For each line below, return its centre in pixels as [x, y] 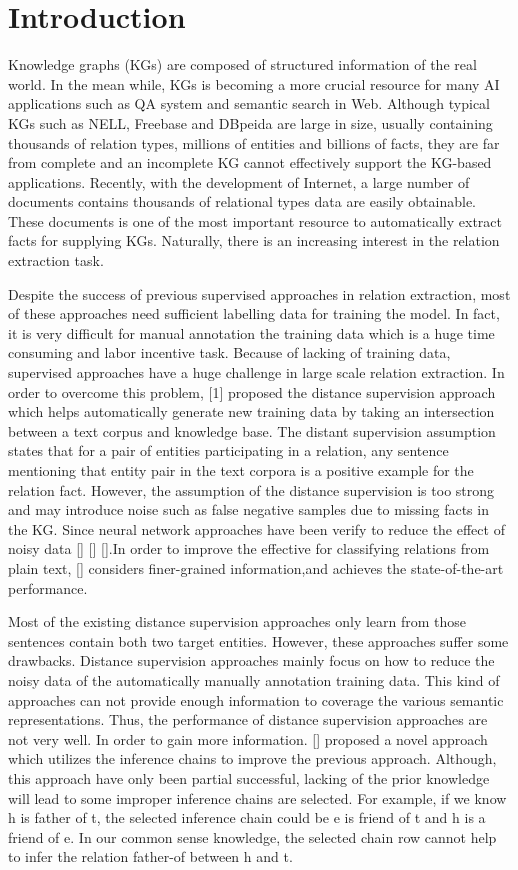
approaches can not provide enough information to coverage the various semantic [256, 699]
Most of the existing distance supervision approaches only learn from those [237, 621]
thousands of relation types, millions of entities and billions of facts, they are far [254, 142]
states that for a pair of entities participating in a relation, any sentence [228, 450]
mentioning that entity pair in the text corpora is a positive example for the [241, 470]
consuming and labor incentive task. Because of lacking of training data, [229, 352]
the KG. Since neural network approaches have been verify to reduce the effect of [256, 528]
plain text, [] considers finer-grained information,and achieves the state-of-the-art [256, 567]
